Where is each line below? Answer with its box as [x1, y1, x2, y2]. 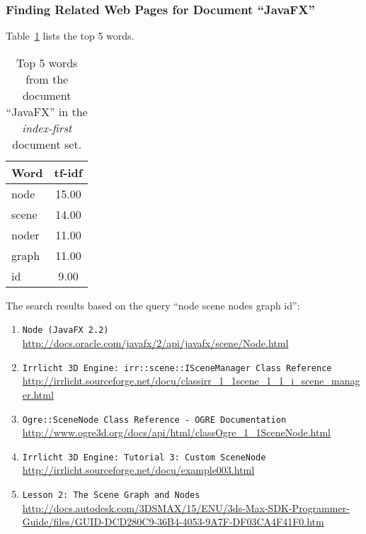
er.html [22, 387, 54, 402]
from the [25, 70, 69, 87]
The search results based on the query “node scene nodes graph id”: [6, 297, 300, 312]
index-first [22, 119, 72, 136]
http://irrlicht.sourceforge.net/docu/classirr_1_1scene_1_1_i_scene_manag [22, 373, 360, 388]
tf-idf [54, 164, 83, 181]
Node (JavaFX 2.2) [22, 325, 109, 336]
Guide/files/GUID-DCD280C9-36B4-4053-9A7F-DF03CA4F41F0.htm [22, 514, 324, 529]
